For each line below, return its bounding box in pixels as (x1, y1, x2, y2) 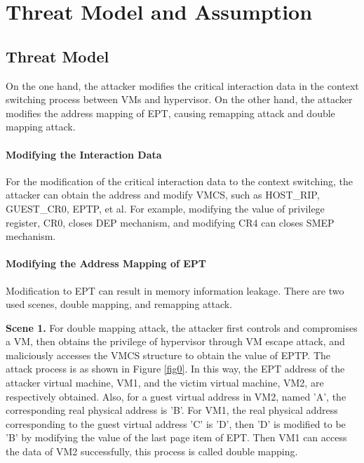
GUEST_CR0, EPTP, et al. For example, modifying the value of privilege (6, 201, 325, 215)
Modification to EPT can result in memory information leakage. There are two (6, 283, 344, 297)
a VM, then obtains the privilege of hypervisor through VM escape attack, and (6, 334, 345, 349)
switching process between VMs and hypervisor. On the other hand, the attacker (6, 92, 353, 107)
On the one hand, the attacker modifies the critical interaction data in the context (6, 78, 359, 93)
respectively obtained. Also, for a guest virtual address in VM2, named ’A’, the (6, 389, 346, 403)
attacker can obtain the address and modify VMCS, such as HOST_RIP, (6, 187, 320, 202)
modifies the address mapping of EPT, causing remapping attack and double (6, 105, 335, 120)
